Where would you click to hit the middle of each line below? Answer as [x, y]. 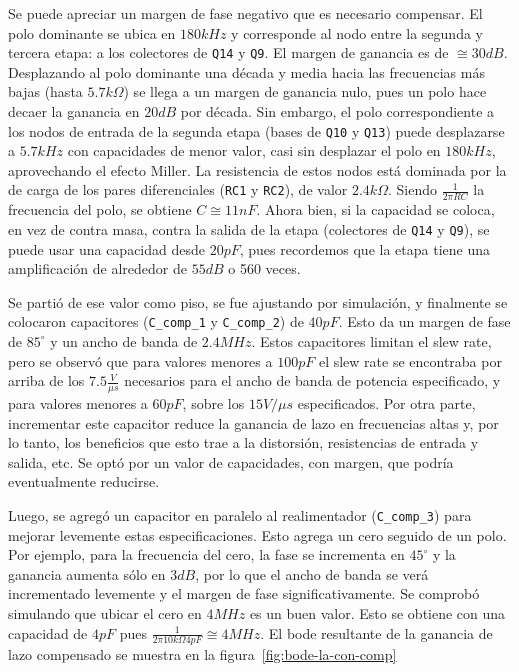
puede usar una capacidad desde [106, 248]
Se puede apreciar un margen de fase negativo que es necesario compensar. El [245, 13]
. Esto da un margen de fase [424, 321]
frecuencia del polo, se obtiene [100, 209]
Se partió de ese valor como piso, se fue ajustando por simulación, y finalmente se [258, 301]
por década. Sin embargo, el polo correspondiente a [337, 111]
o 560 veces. [264, 268]
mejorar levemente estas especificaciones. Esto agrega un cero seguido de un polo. [257, 534]
